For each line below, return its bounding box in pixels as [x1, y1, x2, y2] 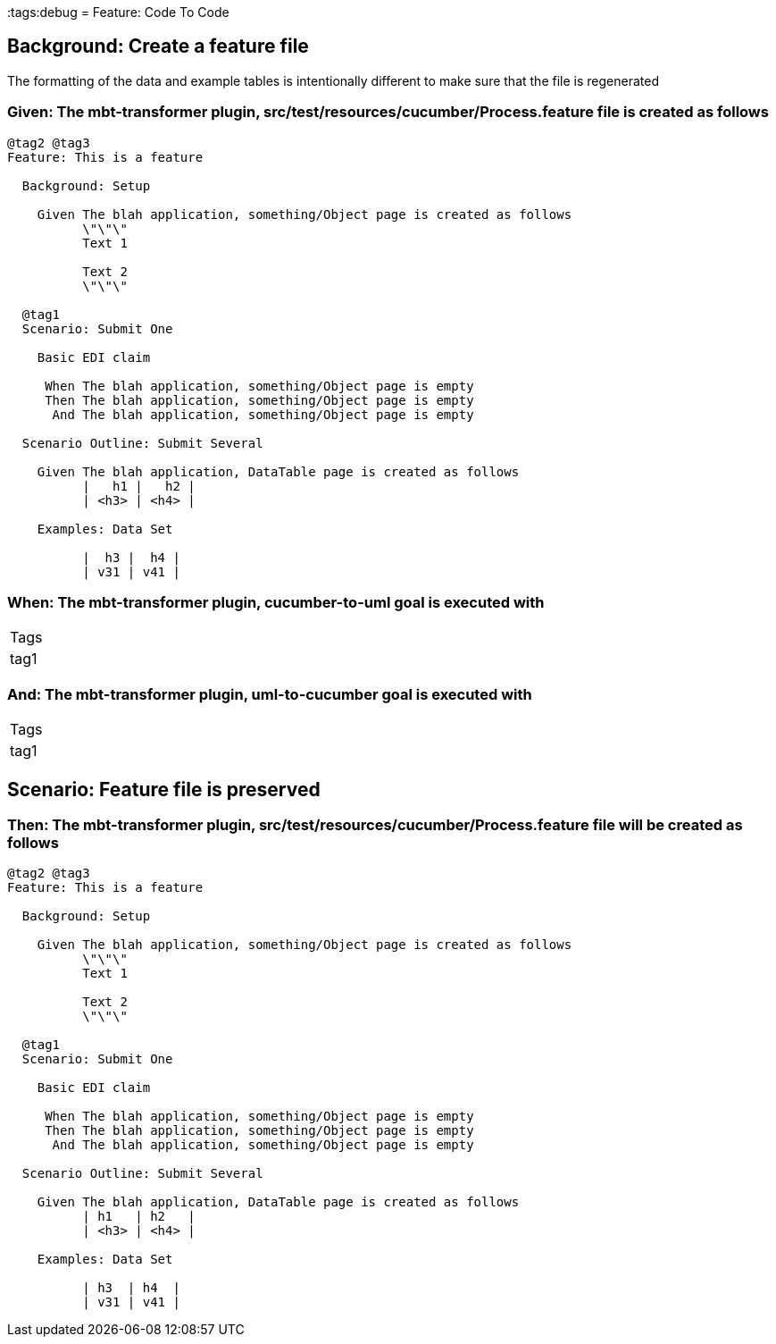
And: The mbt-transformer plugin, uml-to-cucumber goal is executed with [7, 685, 532, 703]
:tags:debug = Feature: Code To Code [7, 4, 229, 20]
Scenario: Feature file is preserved [7, 777, 321, 801]
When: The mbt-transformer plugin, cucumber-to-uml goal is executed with [7, 592, 545, 611]
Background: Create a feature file [7, 35, 309, 58]
